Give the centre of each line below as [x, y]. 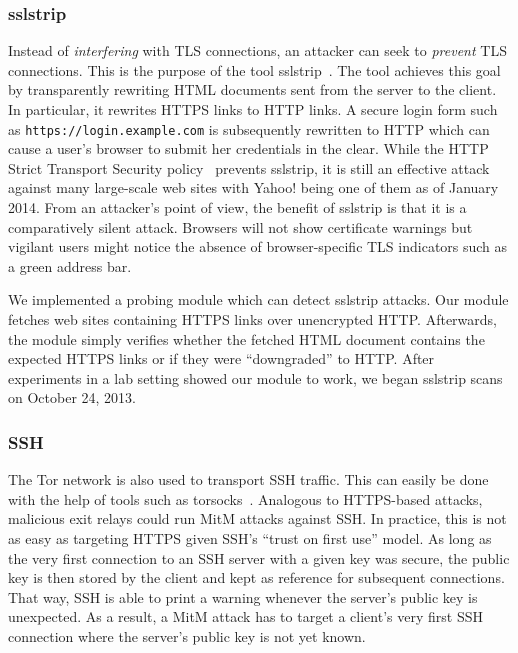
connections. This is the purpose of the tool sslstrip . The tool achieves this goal [254, 69]
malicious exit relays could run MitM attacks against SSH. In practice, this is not [257, 518]
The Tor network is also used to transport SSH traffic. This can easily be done [248, 479]
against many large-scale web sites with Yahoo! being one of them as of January [253, 187]
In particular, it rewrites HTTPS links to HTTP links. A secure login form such [253, 109]
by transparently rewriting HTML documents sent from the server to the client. [252, 89]
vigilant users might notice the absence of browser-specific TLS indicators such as [258, 246]
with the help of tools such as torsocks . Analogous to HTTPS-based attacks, [245, 498]
